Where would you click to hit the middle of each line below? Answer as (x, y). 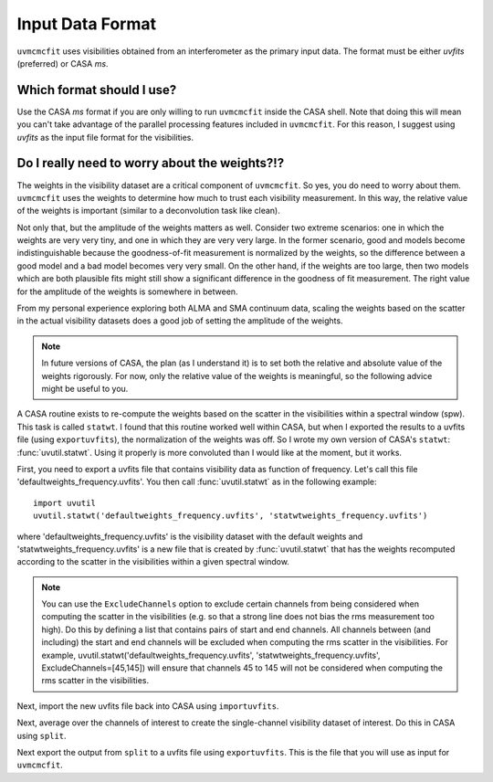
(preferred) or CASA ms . (63, 63)
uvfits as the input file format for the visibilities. (105, 137)
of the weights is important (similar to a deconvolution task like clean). (148, 211)
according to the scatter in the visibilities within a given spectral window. (153, 562)
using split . (42, 735)
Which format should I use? (97, 90)
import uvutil (64, 503)
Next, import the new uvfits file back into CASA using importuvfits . (148, 706)
